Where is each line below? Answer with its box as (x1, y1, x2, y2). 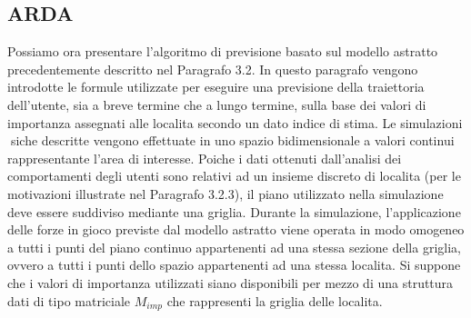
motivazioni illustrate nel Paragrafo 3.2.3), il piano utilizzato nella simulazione (7, 184, 444, 203)
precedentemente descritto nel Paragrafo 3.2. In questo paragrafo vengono (7, 59, 418, 78)
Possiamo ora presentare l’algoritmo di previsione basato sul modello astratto (7, 42, 438, 61)
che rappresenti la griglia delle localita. (166, 291, 383, 310)
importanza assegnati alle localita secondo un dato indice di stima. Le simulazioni (7, 113, 463, 132)
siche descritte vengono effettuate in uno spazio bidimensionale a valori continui (10, 131, 455, 150)
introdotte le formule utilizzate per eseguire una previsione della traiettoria (7, 77, 425, 96)
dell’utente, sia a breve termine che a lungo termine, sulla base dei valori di (7, 94, 426, 114)
